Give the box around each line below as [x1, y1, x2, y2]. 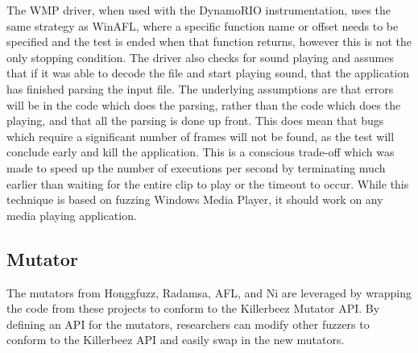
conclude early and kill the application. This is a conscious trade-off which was [6, 143, 395, 160]
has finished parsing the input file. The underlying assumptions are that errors [6, 80, 394, 97]
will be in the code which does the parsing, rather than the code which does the [6, 96, 401, 113]
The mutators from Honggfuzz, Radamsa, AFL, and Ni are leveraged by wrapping [6, 284, 412, 301]
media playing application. [6, 206, 137, 223]
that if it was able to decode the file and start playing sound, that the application [6, 64, 410, 81]
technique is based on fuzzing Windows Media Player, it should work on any [6, 191, 383, 208]
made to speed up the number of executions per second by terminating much [6, 159, 386, 176]
